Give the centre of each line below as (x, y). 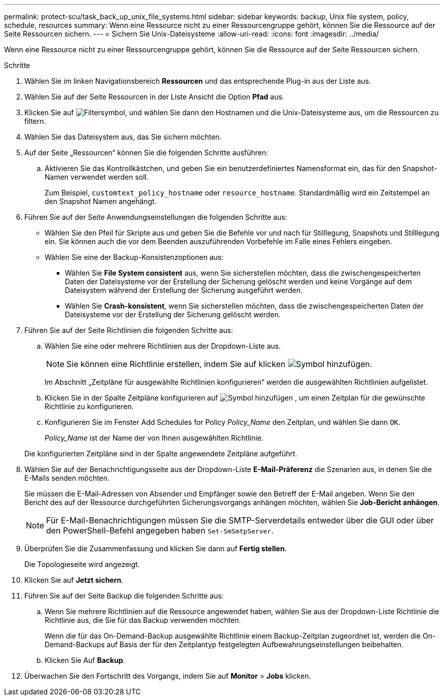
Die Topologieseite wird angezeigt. (82, 564)
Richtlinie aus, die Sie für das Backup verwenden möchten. (143, 620)
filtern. (35, 121)
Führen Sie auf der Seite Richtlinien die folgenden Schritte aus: (129, 330)
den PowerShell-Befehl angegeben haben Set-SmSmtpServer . (160, 530)
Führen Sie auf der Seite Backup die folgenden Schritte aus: (124, 596)
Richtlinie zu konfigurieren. (89, 406)
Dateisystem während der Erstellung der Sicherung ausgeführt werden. (184, 290)
